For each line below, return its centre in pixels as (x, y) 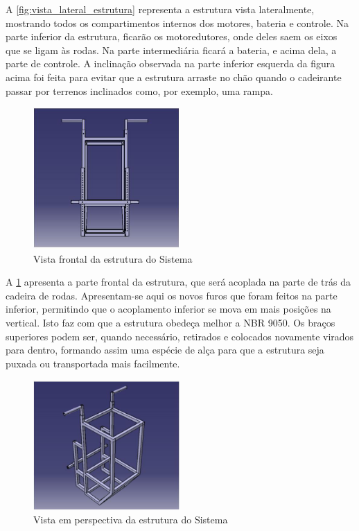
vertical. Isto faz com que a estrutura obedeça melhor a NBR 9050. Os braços (170, 322)
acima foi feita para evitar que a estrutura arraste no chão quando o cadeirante (174, 77)
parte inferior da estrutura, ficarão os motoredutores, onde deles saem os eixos (172, 36)
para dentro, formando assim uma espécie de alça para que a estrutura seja (165, 350)
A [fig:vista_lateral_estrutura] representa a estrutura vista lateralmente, (160, 9)
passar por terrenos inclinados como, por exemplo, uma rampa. (139, 90)
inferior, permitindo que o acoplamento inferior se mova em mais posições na (168, 309)
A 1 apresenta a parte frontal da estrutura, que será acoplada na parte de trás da (178, 282)
